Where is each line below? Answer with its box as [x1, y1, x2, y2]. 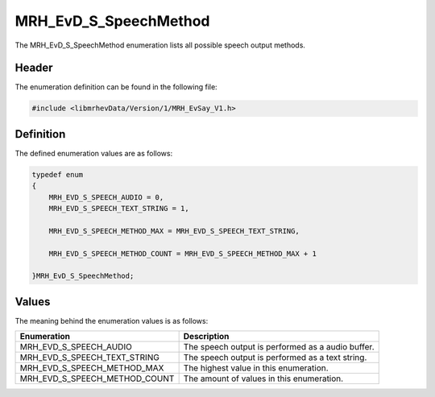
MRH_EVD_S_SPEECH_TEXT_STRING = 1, [48, 204, 189, 213]
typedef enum [31, 170, 84, 179]
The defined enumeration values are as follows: [14, 148, 173, 158]
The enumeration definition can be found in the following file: [14, 82, 217, 92]
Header [14, 61, 53, 75]
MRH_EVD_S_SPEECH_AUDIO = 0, [48, 192, 164, 201]
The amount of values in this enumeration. [183, 373, 344, 384]
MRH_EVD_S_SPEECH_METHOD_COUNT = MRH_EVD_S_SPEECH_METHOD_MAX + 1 [48, 249, 317, 258]
